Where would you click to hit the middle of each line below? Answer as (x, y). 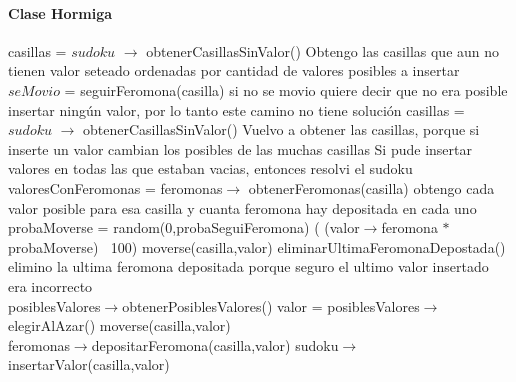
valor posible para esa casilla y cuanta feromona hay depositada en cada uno (242, 207)
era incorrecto (50, 285)
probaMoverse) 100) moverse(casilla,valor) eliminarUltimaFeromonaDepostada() (257, 246)
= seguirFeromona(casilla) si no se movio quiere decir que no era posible (286, 89)
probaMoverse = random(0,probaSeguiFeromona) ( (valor (184, 227)
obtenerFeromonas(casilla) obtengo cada (371, 187)
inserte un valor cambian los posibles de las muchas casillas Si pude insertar (240, 148)
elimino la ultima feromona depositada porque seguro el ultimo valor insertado (248, 266)
